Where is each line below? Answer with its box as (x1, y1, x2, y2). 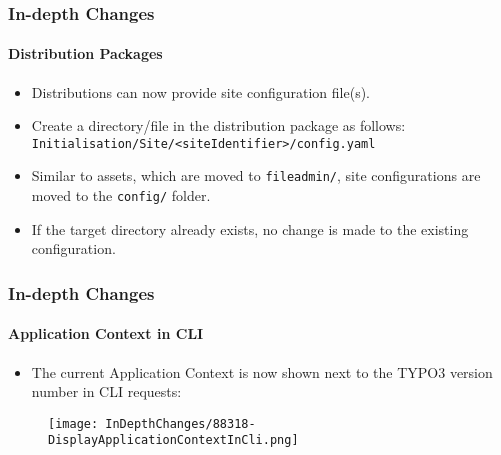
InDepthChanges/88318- (105, 416, 256, 431)
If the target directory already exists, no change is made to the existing (31, 218, 469, 239)
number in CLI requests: (31, 381, 182, 402)
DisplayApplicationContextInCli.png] (48, 433, 299, 448)
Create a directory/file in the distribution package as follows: (31, 115, 406, 136)
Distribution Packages (8, 43, 163, 64)
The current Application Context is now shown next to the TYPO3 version (31, 361, 493, 382)
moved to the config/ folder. (31, 185, 211, 206)
